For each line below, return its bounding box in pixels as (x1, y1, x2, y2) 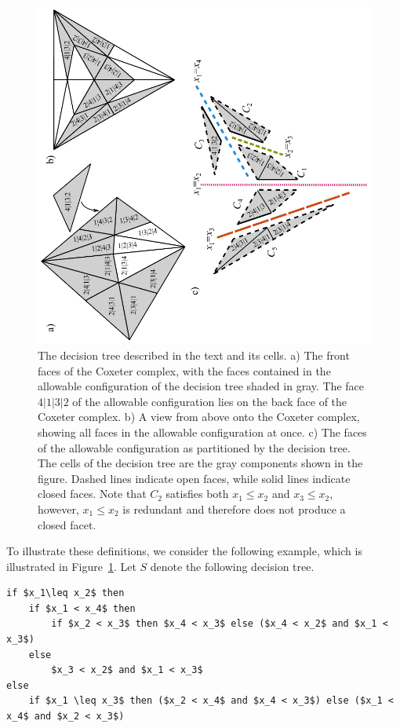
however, (38, 500, 79, 517)
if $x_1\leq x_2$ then (6, 587, 125, 599)
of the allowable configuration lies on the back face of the (72, 393, 347, 409)
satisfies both (165, 485, 229, 502)
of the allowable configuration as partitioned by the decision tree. (38, 439, 351, 455)
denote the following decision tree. (150, 558, 315, 574)
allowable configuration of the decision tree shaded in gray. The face (38, 378, 364, 394)
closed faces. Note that (38, 485, 147, 502)
